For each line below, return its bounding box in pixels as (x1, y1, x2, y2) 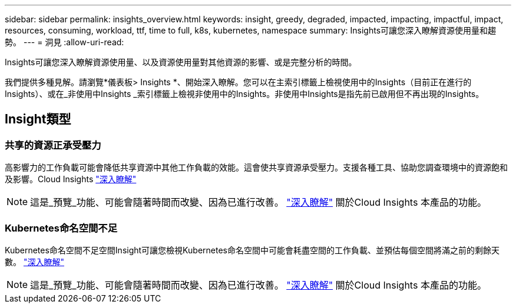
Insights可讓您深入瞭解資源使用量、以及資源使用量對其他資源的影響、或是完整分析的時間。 (5, 57, 357, 67)
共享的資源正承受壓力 (5, 139, 101, 151)
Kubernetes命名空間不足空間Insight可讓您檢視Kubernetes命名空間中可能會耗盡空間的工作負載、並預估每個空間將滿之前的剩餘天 (5, 245, 500, 255)
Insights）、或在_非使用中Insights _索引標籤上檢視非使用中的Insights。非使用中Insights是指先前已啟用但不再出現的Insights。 (5, 89, 484, 99)
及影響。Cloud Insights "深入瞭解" (5, 174, 137, 185)
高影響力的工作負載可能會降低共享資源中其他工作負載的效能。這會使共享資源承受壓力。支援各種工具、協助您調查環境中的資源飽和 (5, 162, 508, 173)
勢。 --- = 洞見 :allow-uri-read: (5, 37, 124, 47)
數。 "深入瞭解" (5, 256, 64, 267)
